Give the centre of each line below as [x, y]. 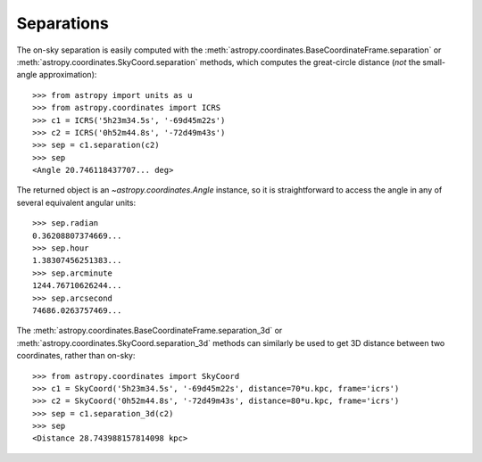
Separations [62, 23]
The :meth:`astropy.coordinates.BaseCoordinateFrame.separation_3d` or [150, 331]
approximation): [68, 75]
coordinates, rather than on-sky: [76, 356]
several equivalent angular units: [76, 202]
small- [434, 62]
